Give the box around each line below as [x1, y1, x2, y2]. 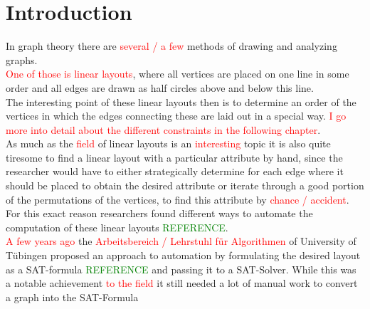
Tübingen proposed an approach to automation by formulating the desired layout [6, 248, 361, 263]
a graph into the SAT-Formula [6, 289, 139, 304]
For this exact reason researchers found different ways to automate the [6, 206, 313, 221]
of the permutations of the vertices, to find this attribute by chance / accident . [6, 192, 349, 206]
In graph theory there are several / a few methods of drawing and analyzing [6, 38, 337, 53]
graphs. [6, 52, 38, 67]
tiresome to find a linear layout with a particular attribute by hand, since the [6, 150, 343, 164]
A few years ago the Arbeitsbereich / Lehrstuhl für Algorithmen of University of [6, 234, 356, 248]
